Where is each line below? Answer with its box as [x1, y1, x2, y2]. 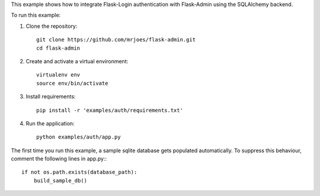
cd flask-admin [36, 44, 81, 52]
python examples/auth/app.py [36, 134, 121, 140]
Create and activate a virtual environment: [25, 57, 129, 65]
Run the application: [25, 120, 75, 127]
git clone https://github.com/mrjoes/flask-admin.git [36, 36, 196, 43]
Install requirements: [25, 93, 76, 100]
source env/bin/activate [36, 80, 108, 86]
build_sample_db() [33, 177, 88, 184]
